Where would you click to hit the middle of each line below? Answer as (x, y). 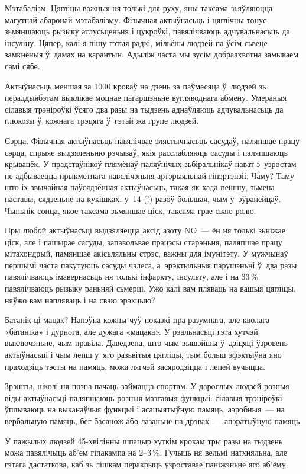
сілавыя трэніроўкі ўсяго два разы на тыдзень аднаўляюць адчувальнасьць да (144, 109)
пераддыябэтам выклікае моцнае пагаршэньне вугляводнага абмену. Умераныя (146, 97)
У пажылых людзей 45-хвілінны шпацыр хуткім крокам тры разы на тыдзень (144, 441)
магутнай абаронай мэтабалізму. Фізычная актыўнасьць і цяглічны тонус (136, 19)
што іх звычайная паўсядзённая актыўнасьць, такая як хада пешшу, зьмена (140, 187)
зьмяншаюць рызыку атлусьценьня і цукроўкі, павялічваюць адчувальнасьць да (147, 31)
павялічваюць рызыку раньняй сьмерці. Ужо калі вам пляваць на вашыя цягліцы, (150, 288)
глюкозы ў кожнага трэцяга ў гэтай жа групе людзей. (102, 121)
